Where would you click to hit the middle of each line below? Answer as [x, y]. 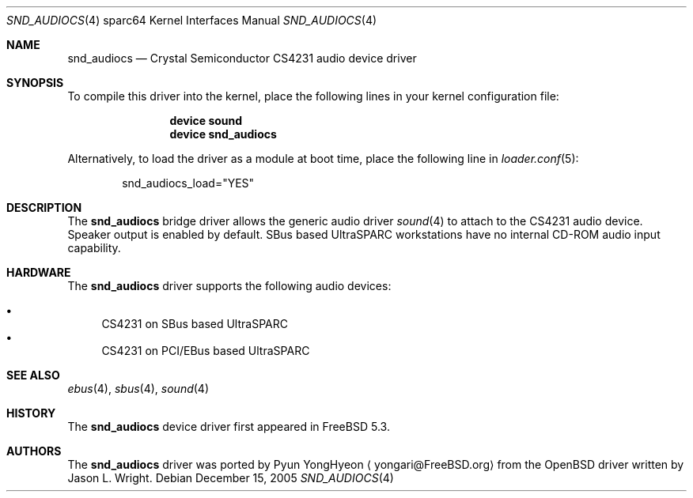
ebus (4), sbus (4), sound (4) [138, 389]
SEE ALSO [33, 375]
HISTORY [31, 413]
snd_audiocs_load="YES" [188, 183]
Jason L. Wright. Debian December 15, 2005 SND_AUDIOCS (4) [231, 478]
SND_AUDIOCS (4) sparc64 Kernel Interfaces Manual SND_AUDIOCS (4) [192, 20]
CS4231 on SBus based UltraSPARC [195, 324]
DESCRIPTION [44, 207]
